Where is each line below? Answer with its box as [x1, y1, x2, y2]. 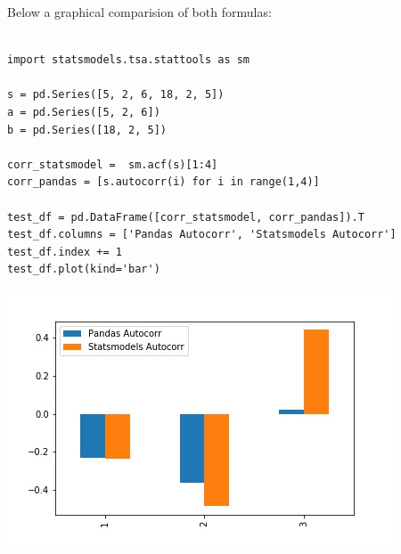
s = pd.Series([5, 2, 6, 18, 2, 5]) [7, 88, 225, 102]
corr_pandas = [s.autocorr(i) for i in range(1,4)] [7, 175, 320, 189]
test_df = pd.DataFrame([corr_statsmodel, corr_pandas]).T [7, 210, 364, 224]
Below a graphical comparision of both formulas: [7, 3, 272, 20]
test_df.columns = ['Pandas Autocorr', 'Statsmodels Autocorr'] [7, 228, 397, 241]
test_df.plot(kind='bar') [7, 263, 160, 276]
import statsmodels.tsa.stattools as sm [7, 53, 250, 67]
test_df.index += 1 [7, 245, 122, 258]
